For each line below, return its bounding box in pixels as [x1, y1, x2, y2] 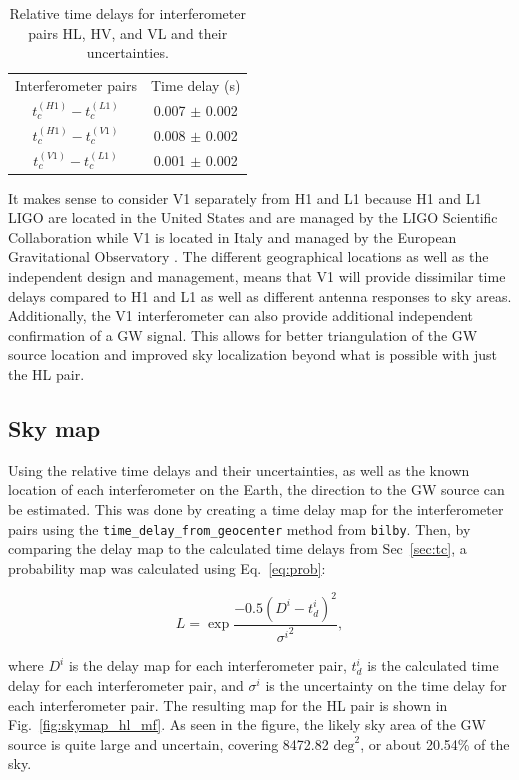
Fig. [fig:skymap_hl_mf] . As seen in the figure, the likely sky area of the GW [8, 714, 486, 735]
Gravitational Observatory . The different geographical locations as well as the [8, 246, 489, 267]
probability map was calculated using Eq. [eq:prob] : [8, 557, 326, 578]
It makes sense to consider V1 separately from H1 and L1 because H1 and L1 [8, 187, 482, 208]
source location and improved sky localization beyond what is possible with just [8, 344, 498, 365]
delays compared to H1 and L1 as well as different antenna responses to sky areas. [8, 285, 512, 306]
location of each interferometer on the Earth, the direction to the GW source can [8, 479, 505, 500]
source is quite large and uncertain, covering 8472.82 [8, 733, 329, 754]
